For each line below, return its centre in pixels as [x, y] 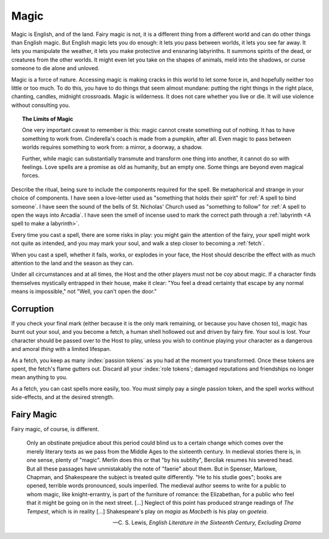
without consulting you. [41, 105]
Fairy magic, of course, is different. [55, 429]
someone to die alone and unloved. [55, 68]
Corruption [33, 309]
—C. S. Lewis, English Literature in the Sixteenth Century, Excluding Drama [207, 523]
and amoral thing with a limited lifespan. [61, 349]
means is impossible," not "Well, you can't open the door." [84, 291]
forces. [31, 175]
